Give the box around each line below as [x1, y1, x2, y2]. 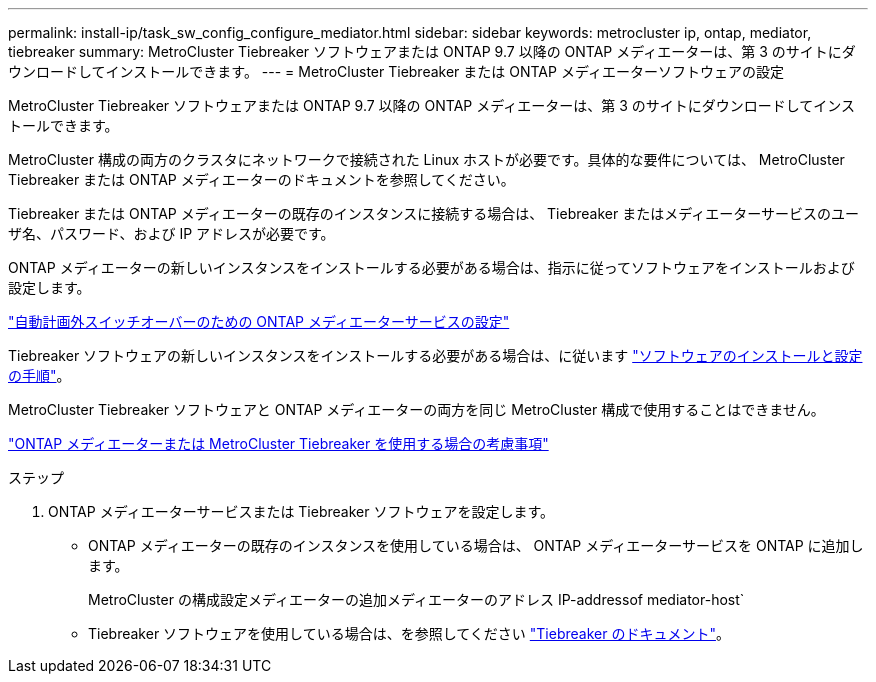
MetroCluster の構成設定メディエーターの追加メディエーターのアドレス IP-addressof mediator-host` [88, 591, 745, 608]
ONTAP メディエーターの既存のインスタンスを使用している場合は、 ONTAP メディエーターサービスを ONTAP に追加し [88, 537, 864, 554]
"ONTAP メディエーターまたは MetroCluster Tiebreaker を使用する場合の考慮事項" [8, 435, 549, 452]
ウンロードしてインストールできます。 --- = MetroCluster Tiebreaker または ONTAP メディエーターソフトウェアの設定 [8, 63, 784, 80]
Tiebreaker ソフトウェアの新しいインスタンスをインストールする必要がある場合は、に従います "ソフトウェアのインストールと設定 [8, 347, 863, 364]
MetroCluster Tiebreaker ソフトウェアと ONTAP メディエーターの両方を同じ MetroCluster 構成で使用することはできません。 [8, 401, 825, 418]
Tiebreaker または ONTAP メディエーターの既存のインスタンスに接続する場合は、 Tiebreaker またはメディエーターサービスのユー [8, 205, 859, 222]
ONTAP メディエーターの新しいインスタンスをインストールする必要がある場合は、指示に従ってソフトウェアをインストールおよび [8, 259, 855, 276]
